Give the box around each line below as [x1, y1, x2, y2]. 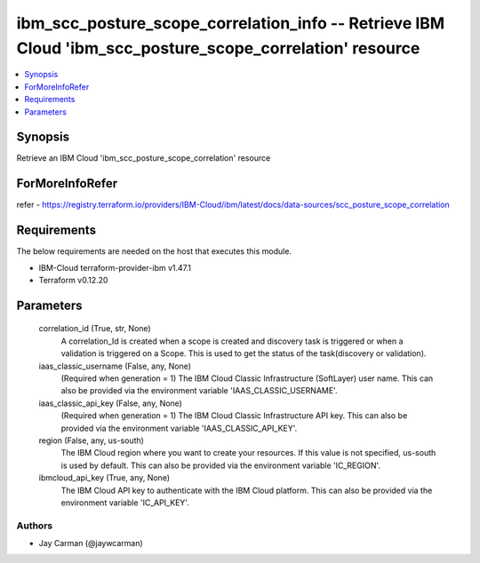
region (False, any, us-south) [38, 435, 144, 446]
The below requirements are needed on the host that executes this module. [16, 246, 292, 257]
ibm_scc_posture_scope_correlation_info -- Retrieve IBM [16, 13, 445, 33]
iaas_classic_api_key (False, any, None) [38, 398, 182, 408]
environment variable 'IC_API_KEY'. [60, 497, 190, 508]
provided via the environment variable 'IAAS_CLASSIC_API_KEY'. [60, 423, 298, 433]
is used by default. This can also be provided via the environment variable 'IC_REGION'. [60, 460, 381, 471]
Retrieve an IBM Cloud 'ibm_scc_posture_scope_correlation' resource [16, 153, 271, 163]
